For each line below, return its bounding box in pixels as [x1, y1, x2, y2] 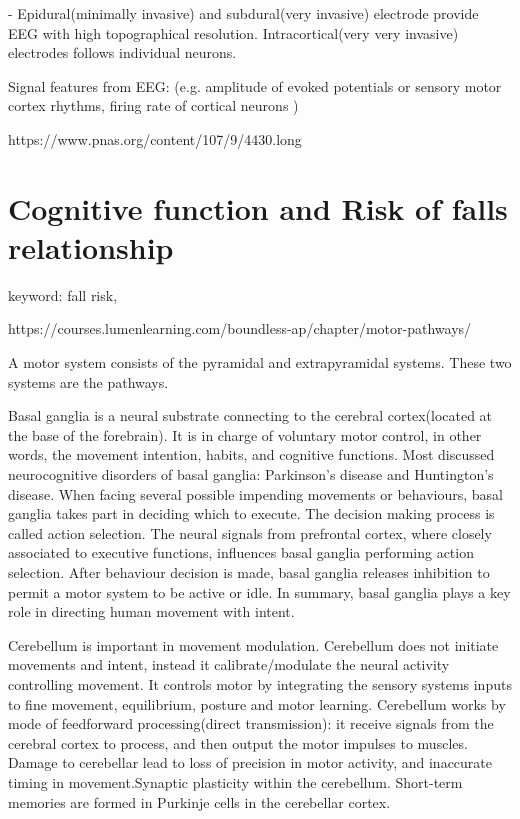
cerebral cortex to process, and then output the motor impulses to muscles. [8, 732, 468, 753]
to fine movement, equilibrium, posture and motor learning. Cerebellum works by [8, 693, 506, 714]
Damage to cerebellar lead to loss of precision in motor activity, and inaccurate [8, 752, 492, 773]
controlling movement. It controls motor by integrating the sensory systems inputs [8, 673, 512, 694]
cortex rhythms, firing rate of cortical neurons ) [8, 95, 299, 116]
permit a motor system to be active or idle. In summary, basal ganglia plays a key [8, 581, 511, 602]
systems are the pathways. [8, 371, 169, 392]
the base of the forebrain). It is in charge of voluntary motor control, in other [8, 424, 482, 445]
